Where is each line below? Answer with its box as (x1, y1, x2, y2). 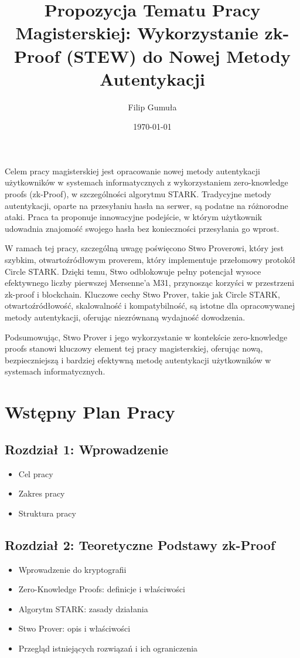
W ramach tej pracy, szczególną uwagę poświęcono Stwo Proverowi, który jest (5, 242, 284, 254)
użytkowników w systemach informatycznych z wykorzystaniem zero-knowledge (5, 176, 288, 188)
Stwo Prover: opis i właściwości (18, 622, 131, 635)
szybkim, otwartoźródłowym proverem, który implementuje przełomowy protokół (5, 254, 295, 266)
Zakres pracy (18, 487, 65, 500)
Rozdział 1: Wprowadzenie (5, 440, 169, 458)
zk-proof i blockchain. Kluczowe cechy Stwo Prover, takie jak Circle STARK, (5, 288, 280, 300)
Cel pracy (18, 467, 53, 480)
